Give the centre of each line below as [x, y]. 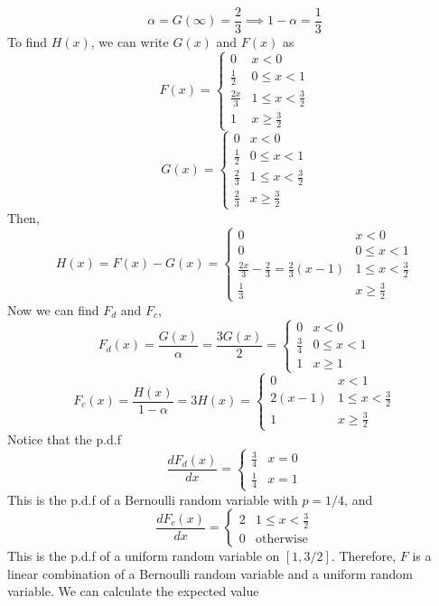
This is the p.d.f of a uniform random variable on [144, 556]
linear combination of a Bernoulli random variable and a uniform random [210, 573]
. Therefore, [364, 556]
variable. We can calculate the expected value [133, 591]
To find [27, 42]
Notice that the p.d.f [65, 438]
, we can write [130, 42]
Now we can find [53, 309]
